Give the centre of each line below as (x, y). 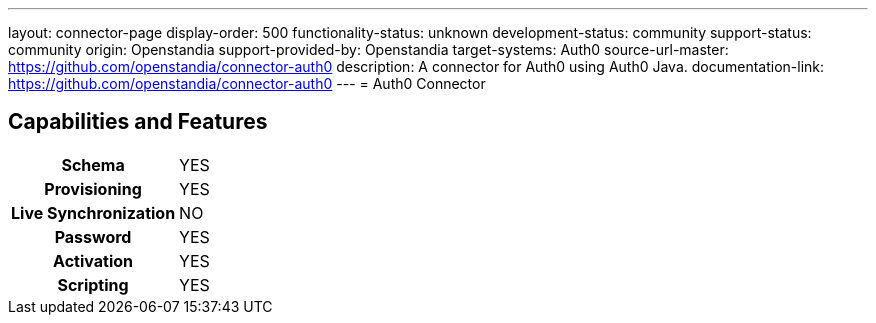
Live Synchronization (93, 212)
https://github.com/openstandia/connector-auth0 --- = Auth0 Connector (247, 83)
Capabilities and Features (138, 122)
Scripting (93, 284)
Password (93, 236)
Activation (93, 260)
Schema (93, 164)
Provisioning (93, 188)
